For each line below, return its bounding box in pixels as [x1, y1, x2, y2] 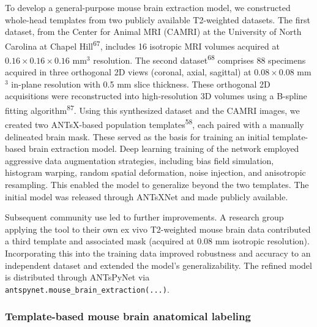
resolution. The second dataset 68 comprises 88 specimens [93, 52, 306, 66]
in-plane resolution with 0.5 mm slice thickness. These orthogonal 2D [11, 77, 270, 90]
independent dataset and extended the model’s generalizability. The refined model [5, 258, 312, 271]
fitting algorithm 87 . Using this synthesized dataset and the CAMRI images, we [5, 102, 300, 116]
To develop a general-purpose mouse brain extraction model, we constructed [5, 1, 291, 13]
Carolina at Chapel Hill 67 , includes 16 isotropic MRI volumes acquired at [5, 37, 280, 52]
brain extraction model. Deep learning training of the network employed [28, 142, 299, 155]
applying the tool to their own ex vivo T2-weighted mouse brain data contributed [5, 222, 311, 235]
